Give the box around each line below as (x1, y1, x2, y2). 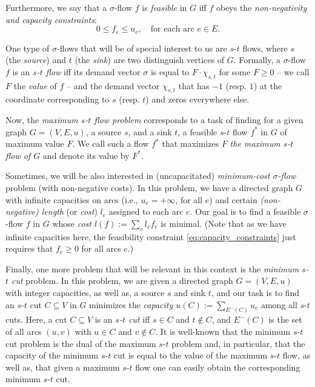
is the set (268, 313, 302, 326)
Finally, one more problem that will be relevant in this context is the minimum (5, 262, 299, 275)
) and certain (209, 193, 257, 206)
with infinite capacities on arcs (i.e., (5, 193, 138, 206)
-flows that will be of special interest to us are (57, 41, 227, 54)
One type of (5, 41, 50, 54)
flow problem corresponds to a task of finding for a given (94, 113, 303, 126)
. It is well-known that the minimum (155, 325, 291, 337)
